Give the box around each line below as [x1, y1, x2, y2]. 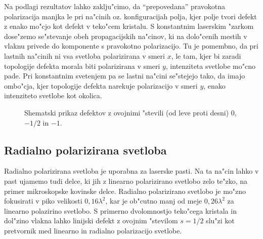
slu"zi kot [206, 215, 235, 226]
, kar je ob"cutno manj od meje [105, 195, 202, 206]
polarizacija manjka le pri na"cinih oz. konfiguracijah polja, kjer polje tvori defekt [4, 11, 257, 21]
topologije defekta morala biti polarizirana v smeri [4, 60, 160, 71]
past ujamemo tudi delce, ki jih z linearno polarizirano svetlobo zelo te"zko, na [4, 175, 248, 186]
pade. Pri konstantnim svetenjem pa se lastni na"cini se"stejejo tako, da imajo [4, 70, 245, 81]
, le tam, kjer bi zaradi [171, 50, 241, 61]
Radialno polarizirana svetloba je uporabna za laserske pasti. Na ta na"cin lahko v [4, 166, 259, 176]
